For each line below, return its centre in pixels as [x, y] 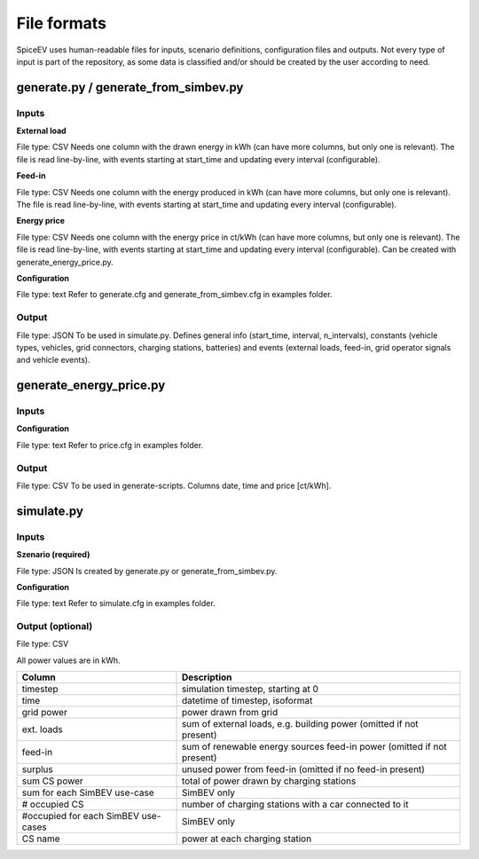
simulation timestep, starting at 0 [250, 690]
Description [207, 677]
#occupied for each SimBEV [80, 816]
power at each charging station [247, 839]
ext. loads [42, 729]
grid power [45, 713]
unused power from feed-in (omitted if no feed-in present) [303, 769]
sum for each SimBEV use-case [88, 792]
